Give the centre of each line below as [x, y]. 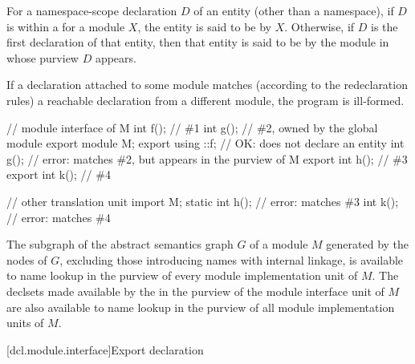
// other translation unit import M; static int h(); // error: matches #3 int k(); [203, 201]
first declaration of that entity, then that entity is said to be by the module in [198, 42]
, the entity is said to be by [204, 26]
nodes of [27, 259]
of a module [279, 244]
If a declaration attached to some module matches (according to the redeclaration [207, 85]
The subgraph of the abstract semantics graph [120, 244]
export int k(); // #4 [59, 174]
